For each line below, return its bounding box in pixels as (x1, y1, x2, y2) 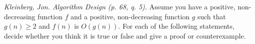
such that (197, 11, 226, 21)
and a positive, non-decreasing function (70, 11, 190, 21)
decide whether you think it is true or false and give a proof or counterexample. (4, 30, 246, 41)
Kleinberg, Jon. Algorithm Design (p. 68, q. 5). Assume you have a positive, (4, 1, 236, 11)
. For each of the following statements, (118, 21, 235, 31)
